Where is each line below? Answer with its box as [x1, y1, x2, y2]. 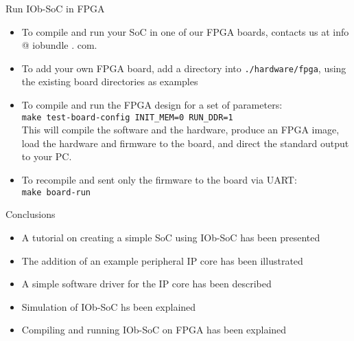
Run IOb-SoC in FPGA [5, 1, 105, 15]
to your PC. [21, 149, 72, 164]
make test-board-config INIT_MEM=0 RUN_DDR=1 [21, 112, 233, 122]
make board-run [21, 187, 91, 197]
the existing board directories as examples [21, 74, 198, 89]
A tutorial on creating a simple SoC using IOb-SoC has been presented [21, 230, 320, 244]
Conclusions [5, 207, 56, 221]
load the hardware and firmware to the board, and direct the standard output [21, 135, 349, 150]
